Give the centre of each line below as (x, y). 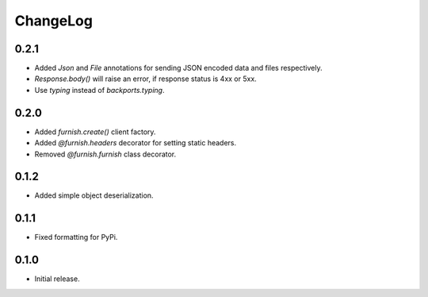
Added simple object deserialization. (94, 195)
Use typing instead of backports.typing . (99, 90)
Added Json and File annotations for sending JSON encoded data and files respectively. (178, 68)
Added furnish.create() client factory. (95, 132)
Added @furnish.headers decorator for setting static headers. (136, 143)
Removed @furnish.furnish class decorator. (105, 154)
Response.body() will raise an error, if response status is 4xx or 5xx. (145, 79)
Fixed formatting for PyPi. (76, 237)
